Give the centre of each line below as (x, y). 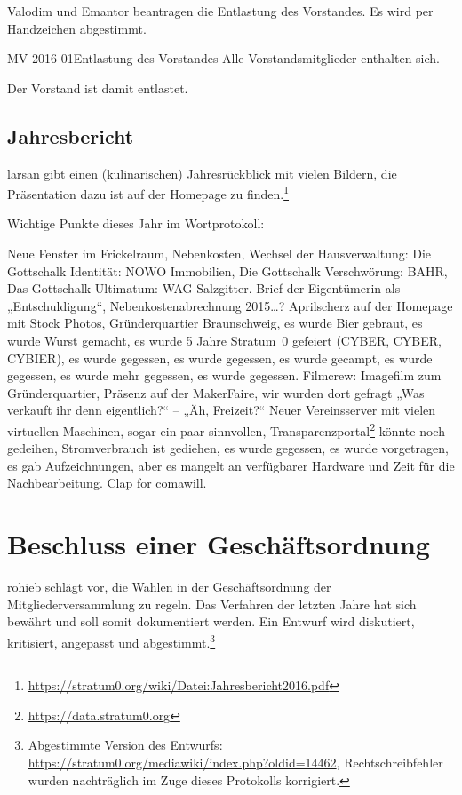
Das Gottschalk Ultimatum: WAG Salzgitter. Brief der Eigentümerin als (204, 288)
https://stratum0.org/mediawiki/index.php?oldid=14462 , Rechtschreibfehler (235, 762)
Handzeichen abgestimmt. (77, 28)
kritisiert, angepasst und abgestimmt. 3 (112, 640)
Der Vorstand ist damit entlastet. (98, 87)
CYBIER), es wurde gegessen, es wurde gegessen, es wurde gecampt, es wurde (220, 358)
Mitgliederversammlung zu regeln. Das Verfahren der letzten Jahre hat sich (212, 604)
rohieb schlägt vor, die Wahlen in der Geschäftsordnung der (169, 587)
